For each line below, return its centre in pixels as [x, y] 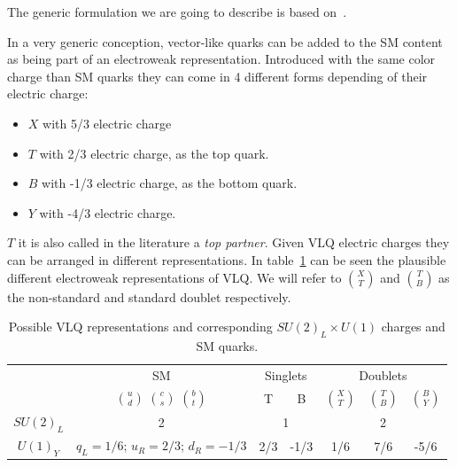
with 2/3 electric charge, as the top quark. [154, 153]
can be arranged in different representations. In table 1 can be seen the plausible [227, 259]
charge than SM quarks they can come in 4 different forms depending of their [217, 76]
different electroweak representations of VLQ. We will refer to [174, 277]
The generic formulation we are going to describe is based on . [177, 12]
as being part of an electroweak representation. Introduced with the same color [221, 59]
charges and [413, 327]
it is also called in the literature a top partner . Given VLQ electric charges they [234, 242]
